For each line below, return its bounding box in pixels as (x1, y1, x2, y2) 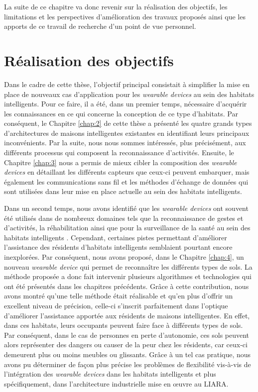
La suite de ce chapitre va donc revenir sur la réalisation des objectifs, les (4, 1, 228, 11)
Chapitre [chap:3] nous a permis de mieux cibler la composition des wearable (4, 157, 237, 167)
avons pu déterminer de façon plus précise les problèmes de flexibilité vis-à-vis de (4, 359, 251, 369)
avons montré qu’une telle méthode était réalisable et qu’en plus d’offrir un (4, 291, 233, 301)
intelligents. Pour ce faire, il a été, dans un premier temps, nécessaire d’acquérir (4, 98, 247, 109)
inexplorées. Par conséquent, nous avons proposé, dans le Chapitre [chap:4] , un (4, 252, 244, 262)
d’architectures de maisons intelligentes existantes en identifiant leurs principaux (4, 127, 250, 138)
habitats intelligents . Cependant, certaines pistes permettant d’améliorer (4, 232, 227, 242)
